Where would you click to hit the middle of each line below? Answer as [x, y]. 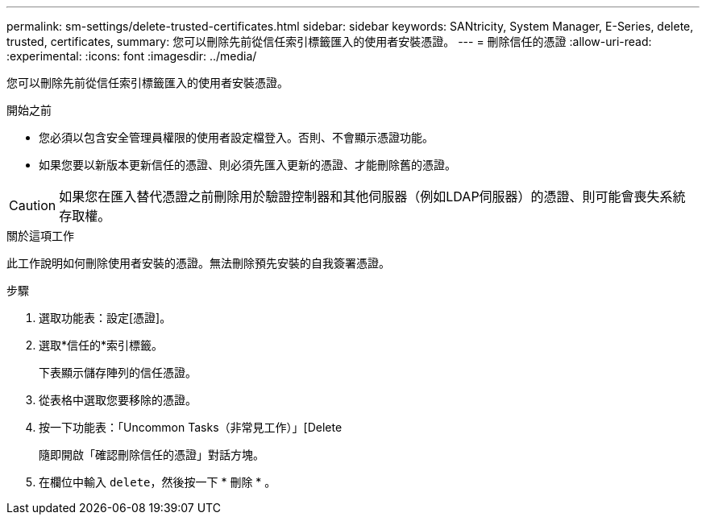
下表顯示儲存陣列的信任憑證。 [118, 372]
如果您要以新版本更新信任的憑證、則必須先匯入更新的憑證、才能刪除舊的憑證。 [247, 165]
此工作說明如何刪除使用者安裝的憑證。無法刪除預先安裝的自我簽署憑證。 [198, 263]
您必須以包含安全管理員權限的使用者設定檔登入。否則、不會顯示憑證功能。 [236, 137]
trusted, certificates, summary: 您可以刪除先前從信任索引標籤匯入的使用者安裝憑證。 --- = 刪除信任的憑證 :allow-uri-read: [329, 41]
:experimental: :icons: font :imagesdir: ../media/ [132, 56]
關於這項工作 [40, 236]
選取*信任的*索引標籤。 [101, 345]
